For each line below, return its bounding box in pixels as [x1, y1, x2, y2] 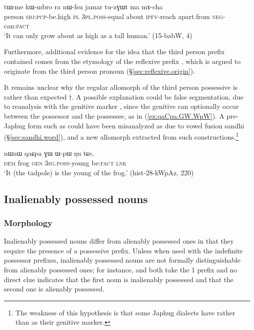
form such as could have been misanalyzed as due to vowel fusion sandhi [27, 120, 244, 130]
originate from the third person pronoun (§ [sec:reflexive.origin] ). [4, 65, 195, 76]
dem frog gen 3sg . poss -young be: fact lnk [4, 157, 127, 167]
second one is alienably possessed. [4, 284, 105, 294]
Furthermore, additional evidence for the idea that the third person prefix [4, 46, 225, 57]
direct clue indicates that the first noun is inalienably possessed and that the [4, 274, 233, 284]
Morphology [4, 216, 53, 228]
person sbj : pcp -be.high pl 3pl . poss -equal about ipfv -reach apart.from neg [4, 11, 223, 21]
